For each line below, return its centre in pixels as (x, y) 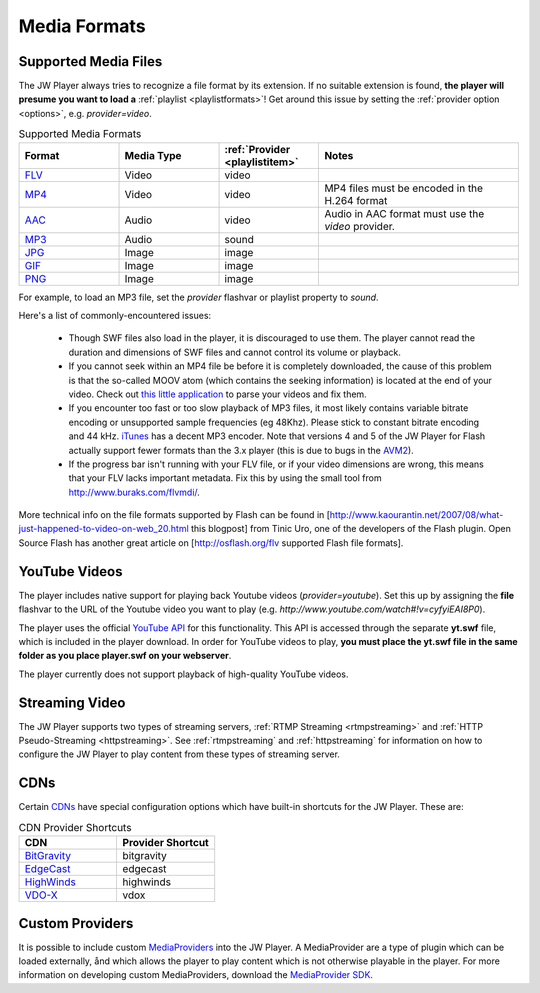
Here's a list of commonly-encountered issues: (115, 315)
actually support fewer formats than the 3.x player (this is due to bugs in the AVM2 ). (241, 450)
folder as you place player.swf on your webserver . (125, 656)
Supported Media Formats (80, 134)
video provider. (359, 226)
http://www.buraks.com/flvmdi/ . (134, 492)
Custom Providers (76, 923)
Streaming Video (72, 702)
